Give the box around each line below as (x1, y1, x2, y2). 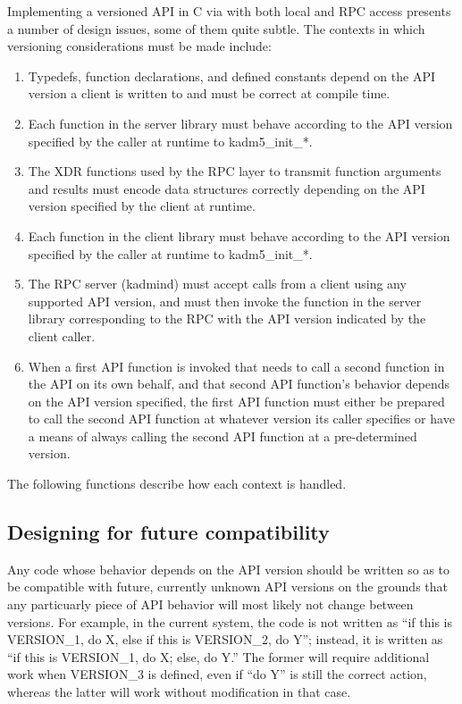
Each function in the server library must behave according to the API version (28, 113, 453, 132)
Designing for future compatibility (7, 518, 330, 546)
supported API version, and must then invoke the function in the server (28, 291, 422, 310)
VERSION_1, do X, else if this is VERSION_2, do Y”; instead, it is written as (7, 630, 443, 649)
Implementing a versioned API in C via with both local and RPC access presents (7, 2, 451, 20)
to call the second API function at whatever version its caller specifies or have (28, 409, 455, 428)
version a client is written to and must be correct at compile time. (28, 84, 391, 103)
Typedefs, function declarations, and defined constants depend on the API (28, 66, 435, 85)
